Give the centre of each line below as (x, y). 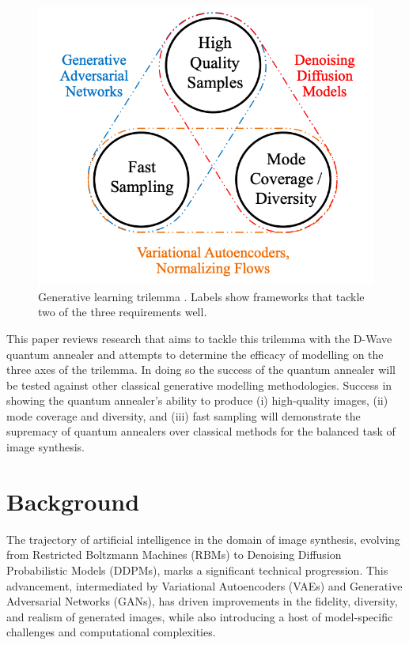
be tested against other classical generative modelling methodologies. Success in (199, 385)
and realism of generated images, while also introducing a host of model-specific (200, 616)
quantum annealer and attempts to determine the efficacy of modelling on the (195, 354)
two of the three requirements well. (123, 312)
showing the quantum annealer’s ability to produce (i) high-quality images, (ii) (197, 400)
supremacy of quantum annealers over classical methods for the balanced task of (201, 431)
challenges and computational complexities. (111, 632)
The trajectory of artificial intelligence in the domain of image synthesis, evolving (203, 539)
